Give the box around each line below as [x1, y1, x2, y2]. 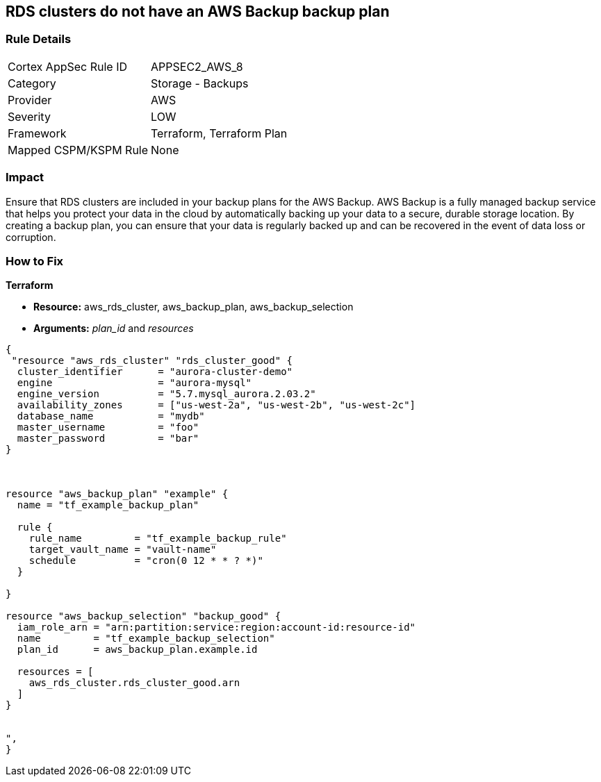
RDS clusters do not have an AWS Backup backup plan [6, 3, 390, 20]
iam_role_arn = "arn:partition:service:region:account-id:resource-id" [17, 622, 416, 633]
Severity [8, 109, 51, 124]
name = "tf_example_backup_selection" [17, 633, 275, 644]
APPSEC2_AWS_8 [151, 59, 243, 74]
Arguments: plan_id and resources [33, 322, 194, 335]
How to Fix [6, 253, 64, 268]
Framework [8, 126, 67, 140]
